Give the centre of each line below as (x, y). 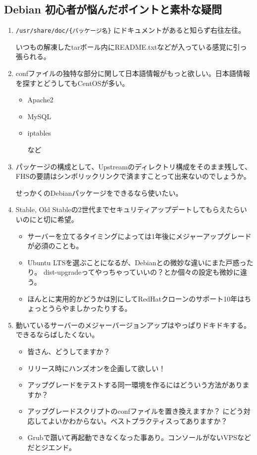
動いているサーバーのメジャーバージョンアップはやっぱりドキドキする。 (133, 325)
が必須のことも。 (55, 246)
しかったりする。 (104, 308)
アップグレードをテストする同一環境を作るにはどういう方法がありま (138, 385)
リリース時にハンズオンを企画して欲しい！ (97, 368)
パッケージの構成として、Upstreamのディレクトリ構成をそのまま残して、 (133, 166)
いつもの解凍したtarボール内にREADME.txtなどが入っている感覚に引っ (131, 46)
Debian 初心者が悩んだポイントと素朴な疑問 (113, 9)
